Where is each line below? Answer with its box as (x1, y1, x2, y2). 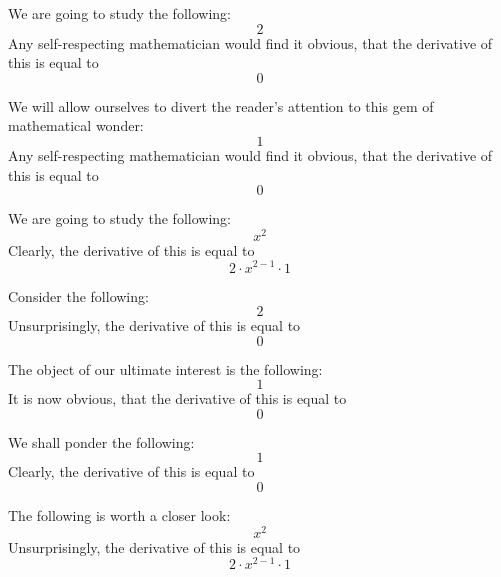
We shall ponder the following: (8, 431, 195, 452)
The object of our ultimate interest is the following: (8, 358, 323, 379)
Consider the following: (8, 285, 149, 306)
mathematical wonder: (8, 115, 144, 136)
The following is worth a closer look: (8, 505, 231, 526)
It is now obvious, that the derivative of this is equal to (8, 388, 347, 409)
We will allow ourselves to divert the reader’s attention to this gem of (8, 95, 434, 116)
